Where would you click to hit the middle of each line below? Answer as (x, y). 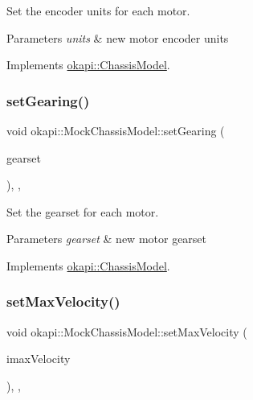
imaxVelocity (39, 359)
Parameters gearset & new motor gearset (107, 239)
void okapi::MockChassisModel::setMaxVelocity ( (127, 331)
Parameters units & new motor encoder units (118, 37)
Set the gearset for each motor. (83, 211)
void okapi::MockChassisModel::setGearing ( (116, 130)
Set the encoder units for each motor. (98, 10)
